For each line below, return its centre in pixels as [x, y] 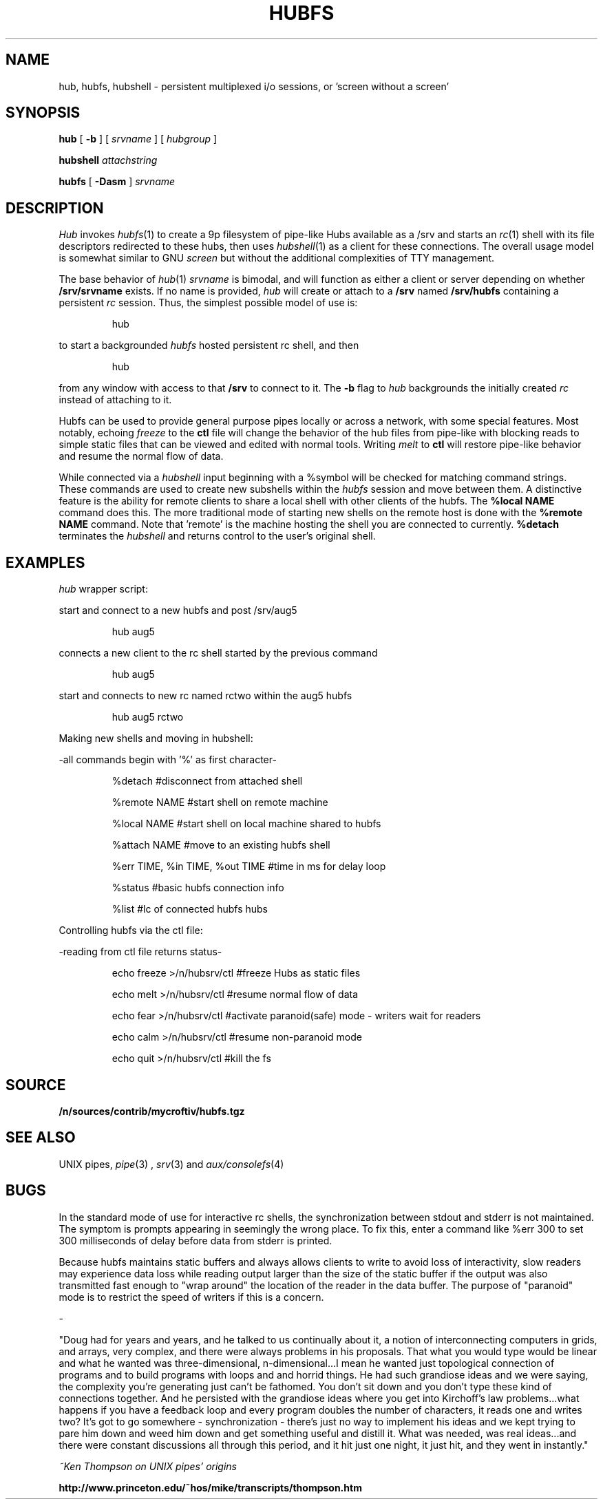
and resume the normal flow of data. [141, 456]
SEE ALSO [41, 1138]
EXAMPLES [45, 562]
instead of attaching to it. [115, 400]
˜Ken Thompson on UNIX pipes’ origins [148, 1466]
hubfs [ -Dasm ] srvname [117, 182]
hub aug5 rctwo [148, 717]
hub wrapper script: [103, 589]
